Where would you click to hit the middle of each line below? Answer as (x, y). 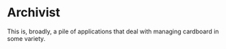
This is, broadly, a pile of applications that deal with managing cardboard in (113, 31)
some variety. (26, 38)
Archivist (34, 13)
